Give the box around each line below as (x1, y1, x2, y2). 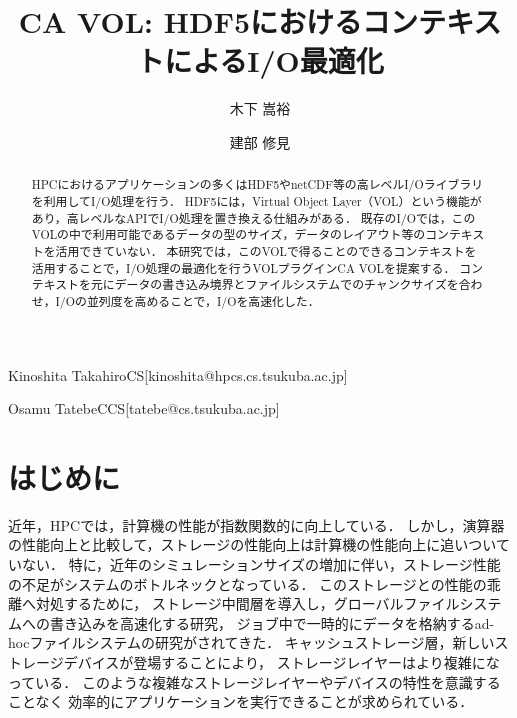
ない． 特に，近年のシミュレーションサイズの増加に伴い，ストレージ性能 (21, 554, 501, 575)
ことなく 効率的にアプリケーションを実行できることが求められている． (8, 691, 474, 712)
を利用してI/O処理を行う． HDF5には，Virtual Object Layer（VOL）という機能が (31, 192, 482, 209)
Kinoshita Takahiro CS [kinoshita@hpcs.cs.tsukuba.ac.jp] (8, 364, 348, 385)
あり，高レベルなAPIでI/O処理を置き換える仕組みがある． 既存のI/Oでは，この (31, 209, 476, 226)
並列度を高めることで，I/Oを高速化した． (86, 292, 320, 309)
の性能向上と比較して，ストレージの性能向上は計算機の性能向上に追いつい (8, 534, 496, 555)
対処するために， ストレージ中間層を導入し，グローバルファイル (35, 593, 460, 614)
